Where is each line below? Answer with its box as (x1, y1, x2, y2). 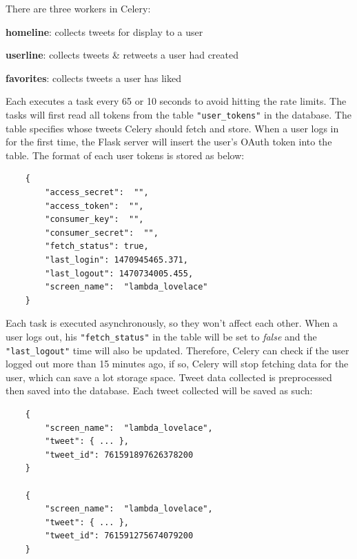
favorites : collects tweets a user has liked (6, 70, 182, 85)
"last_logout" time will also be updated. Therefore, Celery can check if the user (6, 343, 349, 357)
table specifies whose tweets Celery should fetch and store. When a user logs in (6, 121, 339, 135)
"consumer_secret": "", (45, 227, 159, 238)
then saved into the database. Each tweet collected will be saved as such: (6, 383, 313, 398)
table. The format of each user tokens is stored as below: (6, 148, 245, 162)
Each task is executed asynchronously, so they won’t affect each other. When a (6, 316, 338, 330)
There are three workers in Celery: (6, 1, 151, 15)
